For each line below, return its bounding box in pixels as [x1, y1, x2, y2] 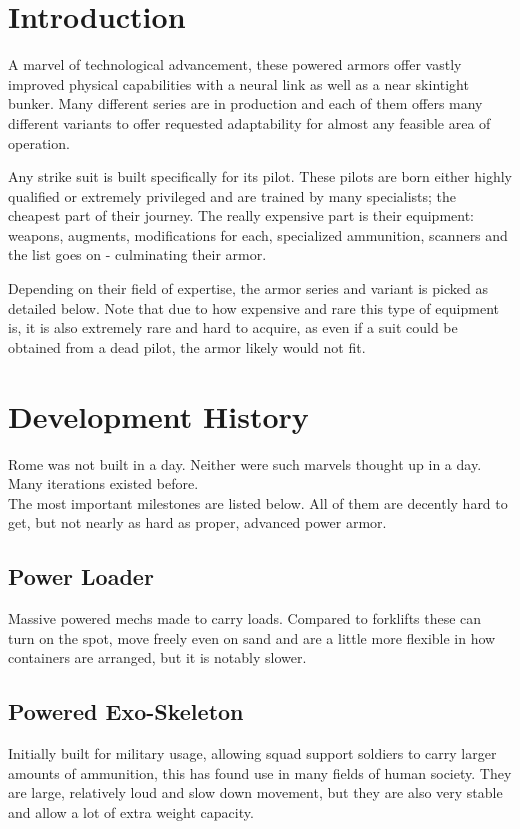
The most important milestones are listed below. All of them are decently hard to [8, 492, 508, 513]
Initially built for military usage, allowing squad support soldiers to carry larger [8, 743, 497, 764]
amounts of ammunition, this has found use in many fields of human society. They [8, 762, 512, 783]
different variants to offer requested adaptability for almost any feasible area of [8, 112, 491, 133]
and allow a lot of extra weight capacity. [8, 801, 254, 822]
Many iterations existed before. [8, 473, 199, 494]
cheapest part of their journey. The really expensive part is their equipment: [8, 205, 474, 226]
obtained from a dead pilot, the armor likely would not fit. [8, 336, 366, 357]
